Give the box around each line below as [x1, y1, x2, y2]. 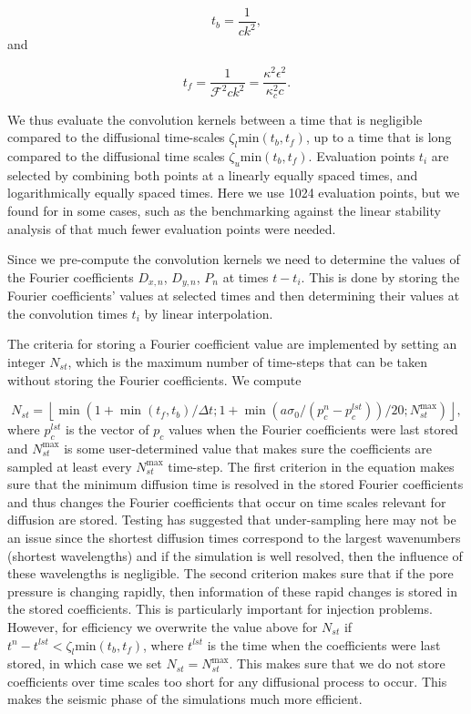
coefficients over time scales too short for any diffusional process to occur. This [7, 671, 447, 690]
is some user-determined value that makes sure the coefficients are [64, 438, 432, 457]
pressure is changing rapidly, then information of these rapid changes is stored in [7, 581, 457, 600]
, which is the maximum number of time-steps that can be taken [67, 352, 428, 371]
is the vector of [66, 420, 149, 439]
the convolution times [7, 303, 128, 322]
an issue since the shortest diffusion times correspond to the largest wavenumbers [7, 527, 461, 546]
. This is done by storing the [301, 267, 460, 286]
